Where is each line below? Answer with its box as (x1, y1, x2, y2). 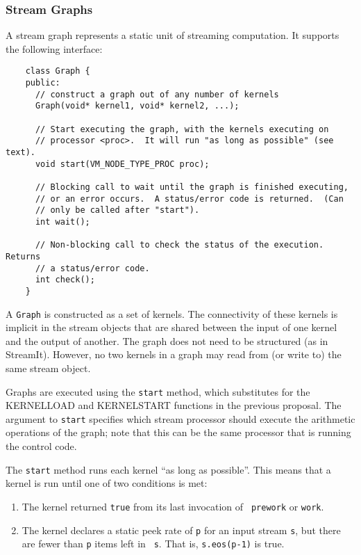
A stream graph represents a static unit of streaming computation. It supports (6, 28, 339, 42)
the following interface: (6, 41, 103, 56)
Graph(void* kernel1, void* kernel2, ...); (35, 101, 240, 111)
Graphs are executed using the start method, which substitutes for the (6, 384, 310, 399)
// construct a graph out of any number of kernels (35, 89, 279, 99)
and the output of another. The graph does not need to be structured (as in (6, 333, 328, 348)
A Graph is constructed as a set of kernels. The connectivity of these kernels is (6, 306, 338, 321)
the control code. (6, 439, 77, 453)
